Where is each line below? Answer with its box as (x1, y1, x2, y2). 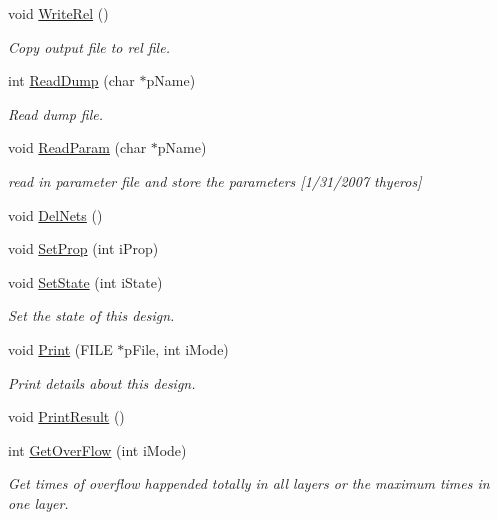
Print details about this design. (8, 372, 196, 393)
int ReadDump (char (8, 70, 135, 91)
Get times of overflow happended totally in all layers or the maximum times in (8, 473, 490, 494)
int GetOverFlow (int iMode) (8, 439, 187, 460)
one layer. (8, 492, 69, 513)
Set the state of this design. (8, 305, 175, 326)
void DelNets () (8, 204, 103, 225)
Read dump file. (8, 103, 104, 124)
